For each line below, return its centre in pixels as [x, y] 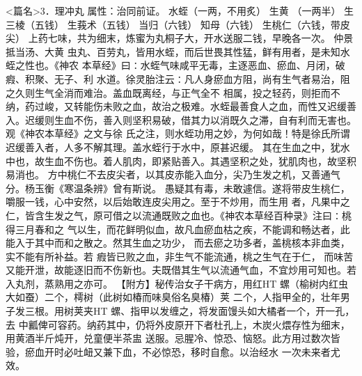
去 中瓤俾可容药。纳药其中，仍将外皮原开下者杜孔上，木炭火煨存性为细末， [178, 324]
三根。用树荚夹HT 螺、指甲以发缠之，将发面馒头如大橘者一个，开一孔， [190, 311]
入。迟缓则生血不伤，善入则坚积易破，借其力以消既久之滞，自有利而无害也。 [181, 119]
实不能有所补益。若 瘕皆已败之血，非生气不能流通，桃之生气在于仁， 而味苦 [180, 256]
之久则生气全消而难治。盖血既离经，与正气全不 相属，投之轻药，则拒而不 [173, 92]
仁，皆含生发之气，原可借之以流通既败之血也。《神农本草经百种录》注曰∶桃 [179, 215]
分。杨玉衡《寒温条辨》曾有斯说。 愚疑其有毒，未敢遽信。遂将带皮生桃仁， [178, 188]
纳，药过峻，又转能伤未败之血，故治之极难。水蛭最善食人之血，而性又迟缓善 [181, 106]
